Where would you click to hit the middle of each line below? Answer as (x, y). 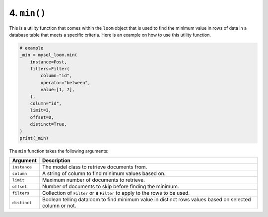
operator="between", (66, 82)
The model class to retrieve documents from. (95, 167)
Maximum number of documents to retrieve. (94, 180)
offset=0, (42, 117)
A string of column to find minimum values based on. (104, 173)
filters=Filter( (50, 69)
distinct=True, (48, 124)
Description (56, 161)
